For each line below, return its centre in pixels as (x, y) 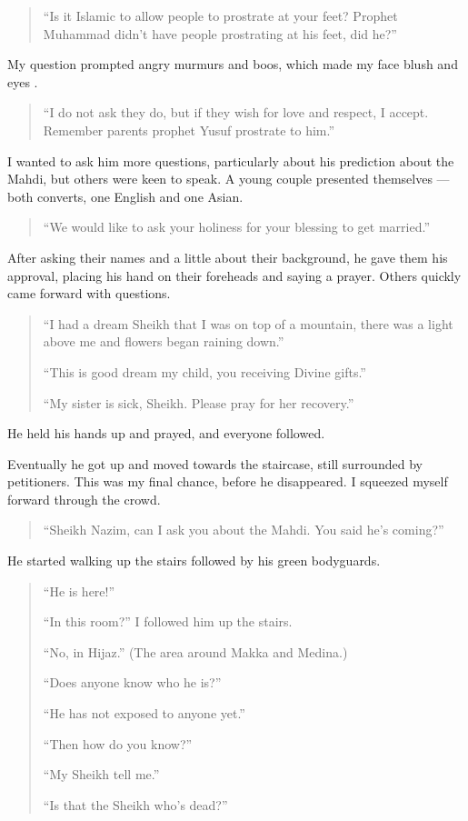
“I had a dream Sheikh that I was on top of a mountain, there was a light (248, 323)
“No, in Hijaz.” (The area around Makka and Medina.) (195, 651)
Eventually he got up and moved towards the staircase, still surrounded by (215, 463)
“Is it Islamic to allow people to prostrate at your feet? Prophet (220, 15)
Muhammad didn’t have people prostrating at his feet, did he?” (220, 33)
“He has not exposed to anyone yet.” (144, 713)
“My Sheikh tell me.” (101, 774)
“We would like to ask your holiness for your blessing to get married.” (237, 227)
